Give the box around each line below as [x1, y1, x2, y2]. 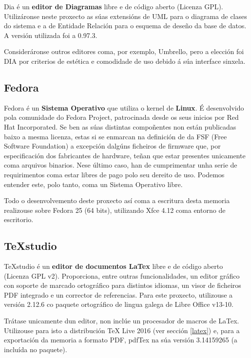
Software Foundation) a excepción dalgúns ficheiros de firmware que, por [4, 141, 221, 151]
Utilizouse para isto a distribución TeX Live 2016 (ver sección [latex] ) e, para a [4, 325, 240, 335]
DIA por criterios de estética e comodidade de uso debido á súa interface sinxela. [4, 56, 246, 66]
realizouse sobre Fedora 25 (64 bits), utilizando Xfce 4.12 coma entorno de [4, 205, 226, 215]
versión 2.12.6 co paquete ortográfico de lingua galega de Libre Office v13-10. [4, 299, 233, 309]
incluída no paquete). [4, 344, 67, 354]
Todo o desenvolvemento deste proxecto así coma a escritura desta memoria [4, 195, 230, 206]
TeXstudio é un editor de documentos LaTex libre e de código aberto [4, 261, 223, 271]
